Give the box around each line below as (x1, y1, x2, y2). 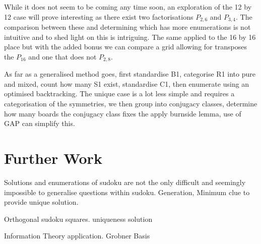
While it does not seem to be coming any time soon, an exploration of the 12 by (4, 2, 252, 12)
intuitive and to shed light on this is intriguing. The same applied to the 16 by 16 (4, 31, 256, 42)
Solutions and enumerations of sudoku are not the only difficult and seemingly (4, 176, 246, 187)
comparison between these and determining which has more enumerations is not (4, 22, 251, 32)
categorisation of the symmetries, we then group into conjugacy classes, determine (4, 98, 257, 109)
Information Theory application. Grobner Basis (4, 230, 150, 241)
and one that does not (28, 51, 97, 62)
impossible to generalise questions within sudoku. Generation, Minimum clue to (4, 187, 250, 197)
